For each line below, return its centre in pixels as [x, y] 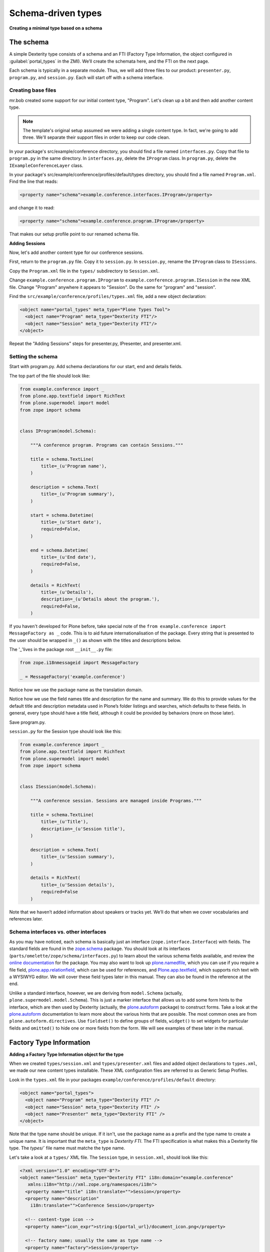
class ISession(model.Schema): [58, 787]
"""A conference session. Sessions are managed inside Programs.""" [116, 801]
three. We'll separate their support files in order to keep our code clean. [96, 137]
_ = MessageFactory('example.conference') [72, 677]
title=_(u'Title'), [64, 822]
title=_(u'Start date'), [71, 522]
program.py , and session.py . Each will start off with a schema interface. [86, 77]
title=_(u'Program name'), [74, 466]
